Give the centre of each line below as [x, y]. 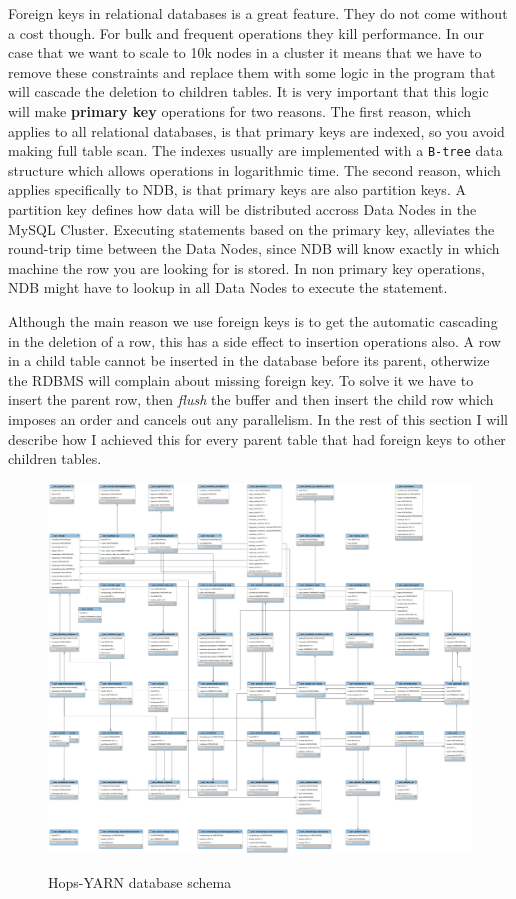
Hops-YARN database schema [140, 881]
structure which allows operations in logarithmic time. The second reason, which [254, 169]
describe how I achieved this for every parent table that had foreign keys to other [257, 438]
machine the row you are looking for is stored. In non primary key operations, [246, 267]
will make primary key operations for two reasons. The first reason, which [240, 110]
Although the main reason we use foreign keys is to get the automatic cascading [253, 320]
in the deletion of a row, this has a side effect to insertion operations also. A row [254, 340]
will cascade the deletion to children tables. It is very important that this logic [248, 91]
